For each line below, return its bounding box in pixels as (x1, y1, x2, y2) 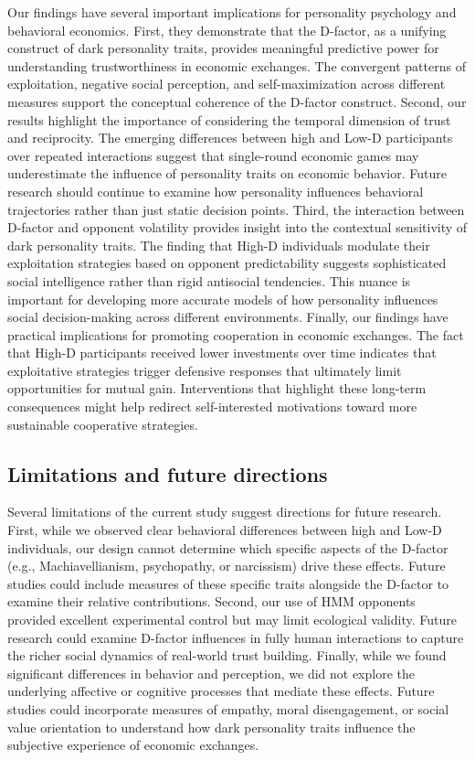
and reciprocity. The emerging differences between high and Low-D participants (7, 128, 453, 147)
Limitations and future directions (7, 459, 328, 487)
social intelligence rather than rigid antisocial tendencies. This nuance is (7, 271, 411, 290)
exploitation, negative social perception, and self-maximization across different (7, 74, 446, 93)
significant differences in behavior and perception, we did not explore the (7, 663, 415, 682)
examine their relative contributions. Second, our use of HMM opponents (7, 592, 416, 611)
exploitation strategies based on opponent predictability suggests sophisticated (7, 253, 447, 273)
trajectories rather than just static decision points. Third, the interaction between (7, 199, 465, 219)
